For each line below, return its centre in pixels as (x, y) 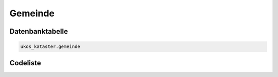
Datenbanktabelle (39, 31)
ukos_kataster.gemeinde (50, 47)
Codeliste (25, 63)
